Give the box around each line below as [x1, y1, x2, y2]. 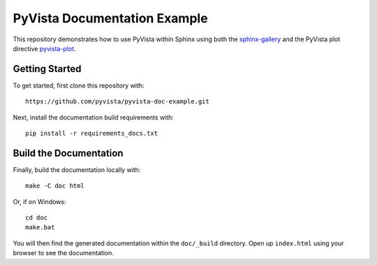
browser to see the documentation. [13, 249, 114, 257]
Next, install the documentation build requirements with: [13, 113, 175, 122]
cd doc [25, 214, 48, 222]
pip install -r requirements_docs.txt [25, 129, 158, 138]
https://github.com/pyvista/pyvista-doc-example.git [25, 98, 209, 106]
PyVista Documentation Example [13, 10, 209, 26]
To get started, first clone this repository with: [13, 81, 145, 89]
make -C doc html [25, 182, 84, 190]
